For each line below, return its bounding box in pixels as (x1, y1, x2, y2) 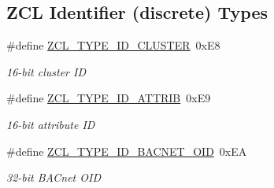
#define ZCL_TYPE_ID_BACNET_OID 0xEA (6, 142, 247, 159)
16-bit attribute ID (6, 116, 95, 132)
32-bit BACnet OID (6, 169, 101, 186)
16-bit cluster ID (6, 63, 86, 79)
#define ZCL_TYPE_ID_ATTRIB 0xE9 (6, 90, 211, 106)
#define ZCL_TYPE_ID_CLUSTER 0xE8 (6, 37, 220, 53)
